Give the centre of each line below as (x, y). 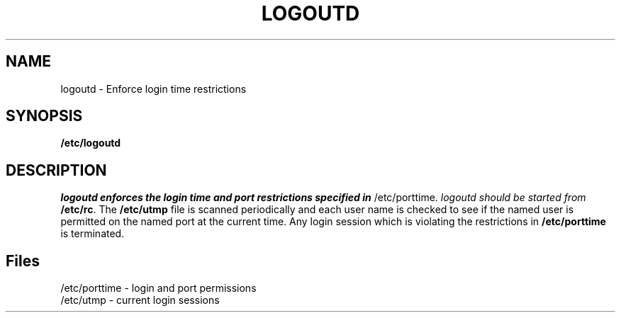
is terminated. (93, 234)
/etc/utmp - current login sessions (140, 300)
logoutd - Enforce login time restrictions (153, 89)
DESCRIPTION (56, 170)
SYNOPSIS (44, 116)
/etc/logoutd (91, 143)
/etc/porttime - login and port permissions (158, 288)
